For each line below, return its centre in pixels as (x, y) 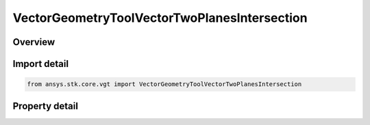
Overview (34, 42)
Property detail (46, 106)
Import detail (40, 64)
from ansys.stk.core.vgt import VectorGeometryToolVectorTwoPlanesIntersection (164, 84)
